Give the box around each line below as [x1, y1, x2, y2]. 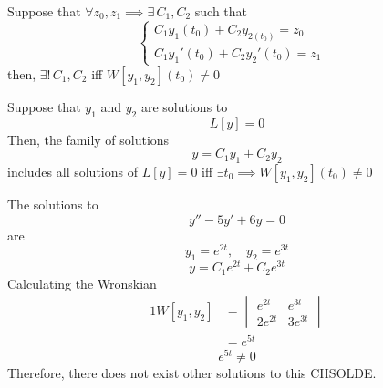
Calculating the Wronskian [7, 273, 157, 292]
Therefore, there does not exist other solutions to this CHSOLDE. [7, 363, 377, 383]
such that [194, 2, 248, 20]
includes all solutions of [7, 162, 138, 180]
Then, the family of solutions [7, 129, 170, 148]
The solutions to [7, 195, 98, 213]
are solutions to [140, 97, 228, 116]
